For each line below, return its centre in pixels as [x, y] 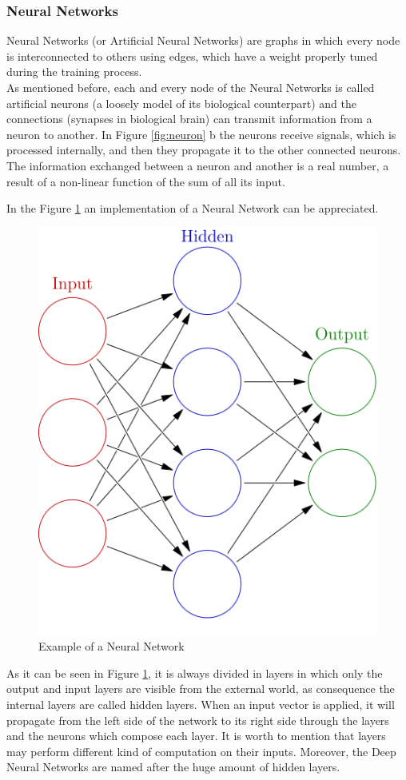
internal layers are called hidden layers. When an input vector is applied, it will [201, 704]
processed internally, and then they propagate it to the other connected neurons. [204, 150]
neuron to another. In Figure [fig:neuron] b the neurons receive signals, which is [201, 134]
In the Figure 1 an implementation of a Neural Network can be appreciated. [193, 208]
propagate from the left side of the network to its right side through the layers [198, 720]
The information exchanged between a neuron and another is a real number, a [198, 165]
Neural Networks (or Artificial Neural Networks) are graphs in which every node [203, 40]
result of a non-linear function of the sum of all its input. [146, 181]
